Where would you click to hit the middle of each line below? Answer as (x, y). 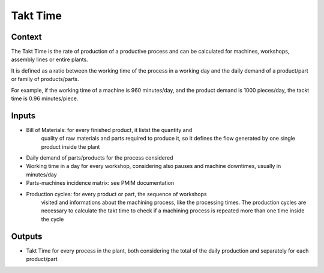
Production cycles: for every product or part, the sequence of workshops (116, 194)
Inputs (23, 115)
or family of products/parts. (45, 79)
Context (26, 37)
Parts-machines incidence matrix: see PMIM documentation (100, 183)
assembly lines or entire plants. (49, 59)
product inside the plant (70, 146)
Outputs (27, 236)
